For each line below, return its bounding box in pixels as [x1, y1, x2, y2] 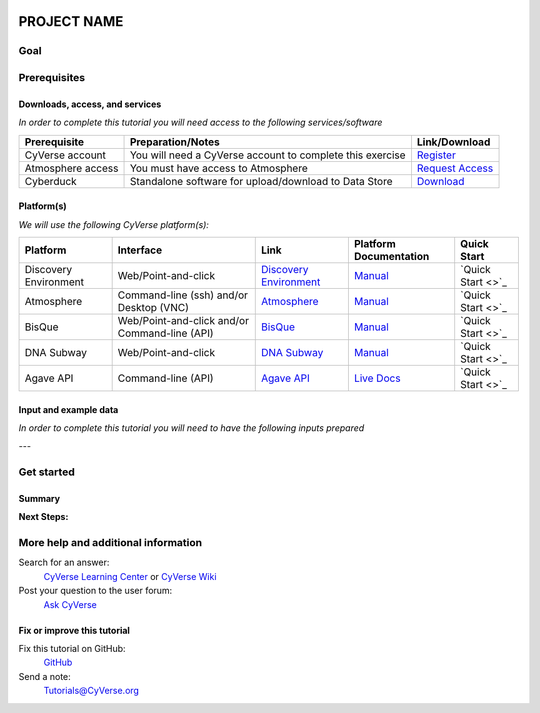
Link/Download [416, 135, 491, 149]
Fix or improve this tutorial [18, 624, 130, 636]
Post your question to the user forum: [18, 585, 173, 597]
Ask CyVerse [43, 598, 97, 610]
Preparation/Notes [129, 135, 220, 149]
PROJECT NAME [18, 13, 124, 30]
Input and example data [18, 403, 119, 415]
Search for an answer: [18, 556, 110, 569]
